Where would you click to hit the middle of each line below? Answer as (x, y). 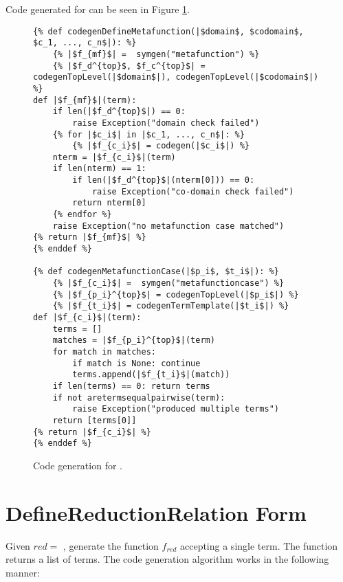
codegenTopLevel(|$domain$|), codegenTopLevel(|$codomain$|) (176, 77)
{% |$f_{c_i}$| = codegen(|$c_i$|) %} (161, 146)
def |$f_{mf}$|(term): (85, 100)
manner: (23, 572)
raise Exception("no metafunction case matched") (168, 226)
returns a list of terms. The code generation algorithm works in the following (167, 559)
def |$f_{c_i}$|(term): (87, 317)
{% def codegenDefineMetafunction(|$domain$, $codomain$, (168, 31)
